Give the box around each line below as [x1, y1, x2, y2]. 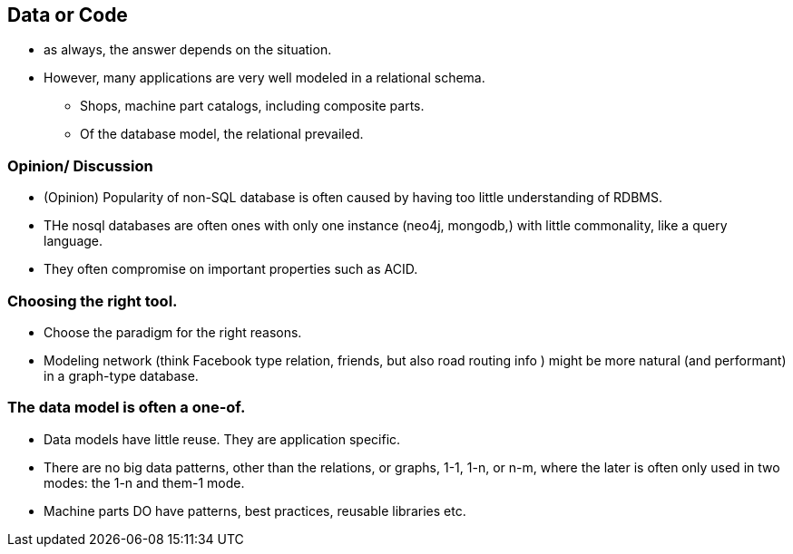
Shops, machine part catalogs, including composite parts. [80, 98, 425, 114]
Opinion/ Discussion [7, 156, 153, 175]
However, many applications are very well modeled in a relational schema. [44, 70, 485, 86]
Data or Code [7, 4, 128, 26]
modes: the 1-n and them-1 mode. [44, 474, 245, 491]
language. [44, 233, 103, 249]
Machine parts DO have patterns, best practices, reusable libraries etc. [44, 502, 466, 519]
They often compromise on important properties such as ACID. [44, 261, 418, 277]
